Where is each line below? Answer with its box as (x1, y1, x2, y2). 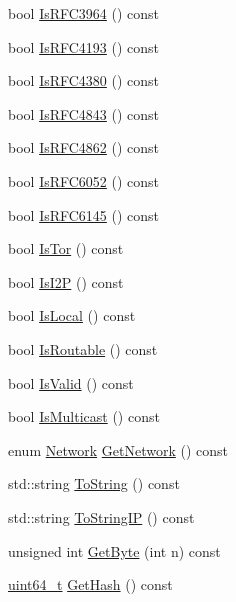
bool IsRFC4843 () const (8, 103, 160, 124)
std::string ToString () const (8, 473, 180, 494)
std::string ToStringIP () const (8, 506, 195, 527)
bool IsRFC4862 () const (8, 137, 160, 158)
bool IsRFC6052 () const (8, 170, 160, 191)
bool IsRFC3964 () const (8, 3, 160, 23)
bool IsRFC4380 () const (8, 70, 160, 91)
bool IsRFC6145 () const (8, 204, 160, 225)
